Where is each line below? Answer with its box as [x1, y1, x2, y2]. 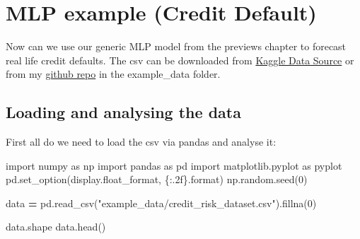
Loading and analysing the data [6, 101, 241, 123]
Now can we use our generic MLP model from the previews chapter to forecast [6, 39, 347, 54]
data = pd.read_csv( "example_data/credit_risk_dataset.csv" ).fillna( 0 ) [6, 195, 317, 210]
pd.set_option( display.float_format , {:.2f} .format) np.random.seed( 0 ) [6, 172, 308, 187]
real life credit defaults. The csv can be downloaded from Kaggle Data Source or [6, 52, 354, 67]
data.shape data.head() [6, 219, 106, 234]
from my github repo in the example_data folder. [6, 66, 221, 81]
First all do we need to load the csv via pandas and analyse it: [6, 134, 277, 149]
